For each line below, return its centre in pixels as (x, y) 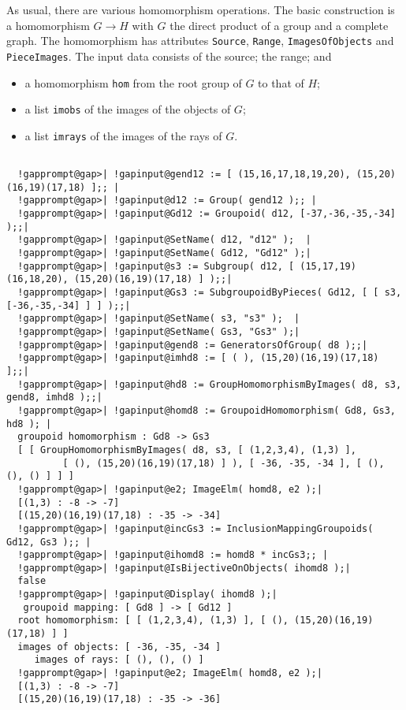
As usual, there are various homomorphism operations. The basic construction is (201, 9)
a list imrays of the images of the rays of (123, 135)
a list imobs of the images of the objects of (128, 109)
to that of (281, 82)
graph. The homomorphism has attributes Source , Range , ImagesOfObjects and (200, 41)
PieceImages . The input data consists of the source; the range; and (169, 56)
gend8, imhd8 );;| (54, 398)
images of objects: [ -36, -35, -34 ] (119, 647)
